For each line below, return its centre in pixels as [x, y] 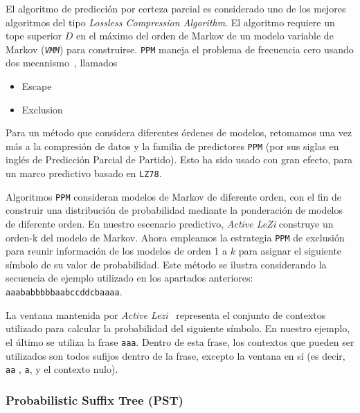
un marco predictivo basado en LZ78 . [84, 173]
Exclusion [42, 109]
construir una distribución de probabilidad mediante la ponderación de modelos [174, 210]
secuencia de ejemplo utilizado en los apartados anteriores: [129, 278]
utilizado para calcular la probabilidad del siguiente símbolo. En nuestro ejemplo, [178, 328]
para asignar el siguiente [290, 251]
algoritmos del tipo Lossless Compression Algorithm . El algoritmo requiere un [170, 22]
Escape [37, 86]
